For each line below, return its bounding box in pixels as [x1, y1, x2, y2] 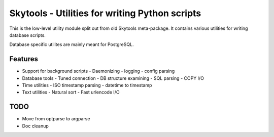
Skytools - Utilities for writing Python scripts [9, 8, 201, 19]
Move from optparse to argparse [22, 116, 90, 122]
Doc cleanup [22, 123, 49, 129]
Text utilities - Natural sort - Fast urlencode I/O [22, 89, 120, 96]
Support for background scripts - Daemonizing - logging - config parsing [22, 68, 175, 74]
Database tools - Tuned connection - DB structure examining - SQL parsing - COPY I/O [22, 75, 204, 81]
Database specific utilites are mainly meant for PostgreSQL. [9, 41, 134, 48]
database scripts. [9, 32, 46, 38]
